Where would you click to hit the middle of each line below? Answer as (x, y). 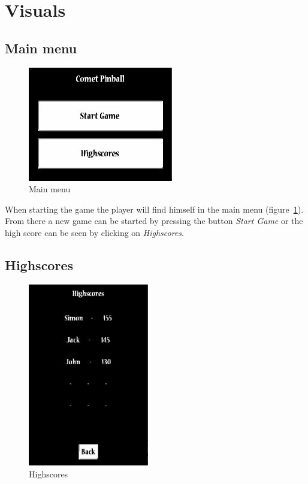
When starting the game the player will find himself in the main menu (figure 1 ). (154, 209)
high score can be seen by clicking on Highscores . (94, 232)
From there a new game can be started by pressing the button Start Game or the (154, 221)
